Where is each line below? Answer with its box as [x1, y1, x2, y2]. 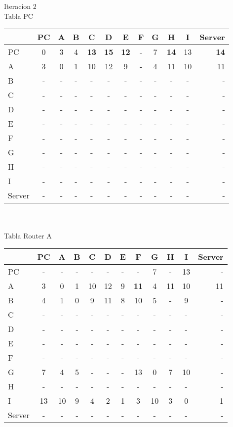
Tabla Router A [4, 230, 52, 240]
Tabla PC [4, 10, 33, 21]
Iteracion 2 [4, 1, 37, 11]
